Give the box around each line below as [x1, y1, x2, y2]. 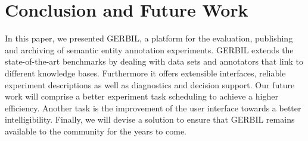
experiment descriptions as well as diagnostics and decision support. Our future [5, 78, 295, 91]
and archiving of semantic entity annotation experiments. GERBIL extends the [5, 43, 294, 56]
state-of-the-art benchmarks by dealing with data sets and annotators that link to [5, 55, 304, 68]
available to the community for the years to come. [5, 124, 187, 137]
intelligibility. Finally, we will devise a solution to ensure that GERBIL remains [5, 113, 295, 126]
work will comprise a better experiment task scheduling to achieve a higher [5, 90, 278, 102]
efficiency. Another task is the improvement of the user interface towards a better [5, 101, 301, 114]
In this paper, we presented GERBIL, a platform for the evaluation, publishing [5, 32, 293, 44]
